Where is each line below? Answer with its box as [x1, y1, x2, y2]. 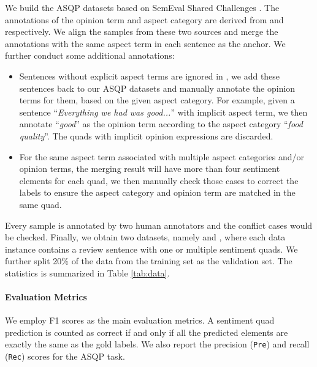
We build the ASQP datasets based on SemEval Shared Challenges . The [5, 1, 280, 13]
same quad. [19, 198, 62, 210]
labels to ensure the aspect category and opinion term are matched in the [19, 186, 296, 199]
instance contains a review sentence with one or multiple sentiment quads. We [5, 242, 298, 255]
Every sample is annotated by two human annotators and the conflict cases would [5, 218, 313, 231]
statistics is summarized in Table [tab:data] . [5, 266, 170, 279]
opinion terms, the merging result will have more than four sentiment [19, 162, 280, 175]
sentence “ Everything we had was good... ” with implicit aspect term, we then [19, 105, 308, 118]
